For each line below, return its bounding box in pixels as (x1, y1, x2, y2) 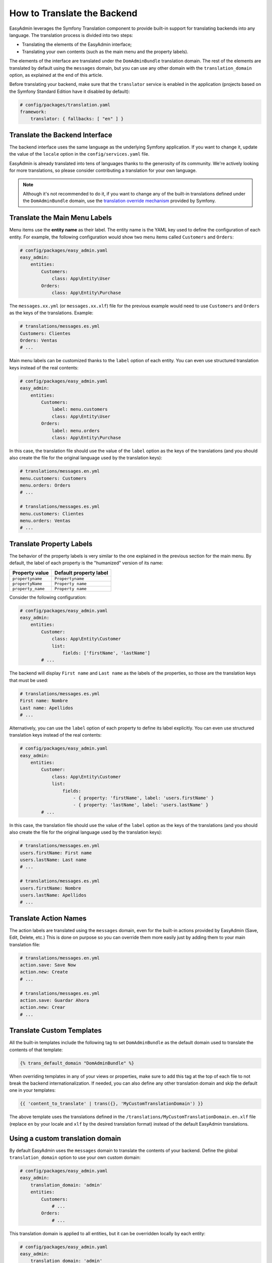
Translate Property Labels (9, 540, 93, 548)
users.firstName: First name (20, 850, 92, 856)
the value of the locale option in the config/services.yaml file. (9, 151, 150, 157)
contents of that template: (9, 1046, 63, 1053)
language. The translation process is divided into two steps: (9, 32, 133, 38)
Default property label (54, 569, 108, 576)
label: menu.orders (51, 427, 100, 433)
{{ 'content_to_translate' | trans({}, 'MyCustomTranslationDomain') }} (20, 1101, 203, 1106)
